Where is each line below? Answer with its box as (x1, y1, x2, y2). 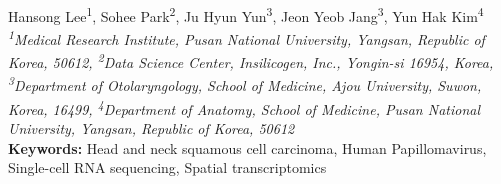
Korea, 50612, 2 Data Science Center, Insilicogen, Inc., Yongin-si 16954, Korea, (8, 49, 494, 73)
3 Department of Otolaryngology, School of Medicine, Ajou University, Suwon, (8, 72, 482, 96)
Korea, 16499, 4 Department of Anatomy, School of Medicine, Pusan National (8, 96, 481, 119)
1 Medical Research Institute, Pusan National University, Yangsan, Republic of (8, 26, 485, 49)
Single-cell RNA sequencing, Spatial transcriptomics (8, 157, 327, 178)
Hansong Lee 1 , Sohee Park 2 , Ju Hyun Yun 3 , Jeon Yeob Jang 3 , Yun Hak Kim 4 (8, 3, 484, 26)
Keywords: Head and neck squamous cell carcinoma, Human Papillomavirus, (8, 137, 487, 158)
